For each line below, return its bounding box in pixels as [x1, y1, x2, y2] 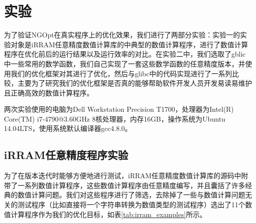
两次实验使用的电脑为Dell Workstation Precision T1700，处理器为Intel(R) [4, 104, 234, 114]
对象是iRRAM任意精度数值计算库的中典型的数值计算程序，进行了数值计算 [10, 39, 248, 49]
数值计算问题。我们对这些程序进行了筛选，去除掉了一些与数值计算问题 [17, 190, 245, 200]
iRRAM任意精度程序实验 [4, 147, 128, 162]
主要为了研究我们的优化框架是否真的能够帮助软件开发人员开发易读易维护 [17, 78, 252, 88]
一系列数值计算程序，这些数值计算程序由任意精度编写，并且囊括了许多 [17, 180, 245, 190]
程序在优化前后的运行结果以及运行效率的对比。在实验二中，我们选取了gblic [4, 49, 246, 59]
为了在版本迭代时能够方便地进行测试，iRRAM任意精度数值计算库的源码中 [4, 170, 241, 181]
